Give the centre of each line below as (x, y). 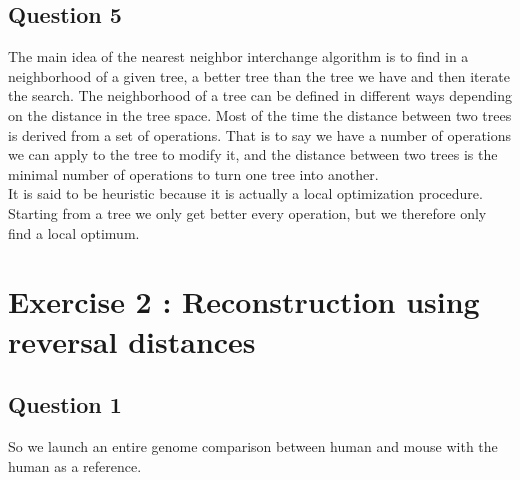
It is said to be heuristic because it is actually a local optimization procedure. (245, 193)
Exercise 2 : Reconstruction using (244, 301)
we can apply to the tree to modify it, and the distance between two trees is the (253, 154)
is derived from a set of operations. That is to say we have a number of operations (260, 134)
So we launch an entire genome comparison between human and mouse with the (253, 445)
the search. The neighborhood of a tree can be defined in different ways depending (260, 95)
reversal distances (132, 340)
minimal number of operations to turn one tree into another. (193, 173)
